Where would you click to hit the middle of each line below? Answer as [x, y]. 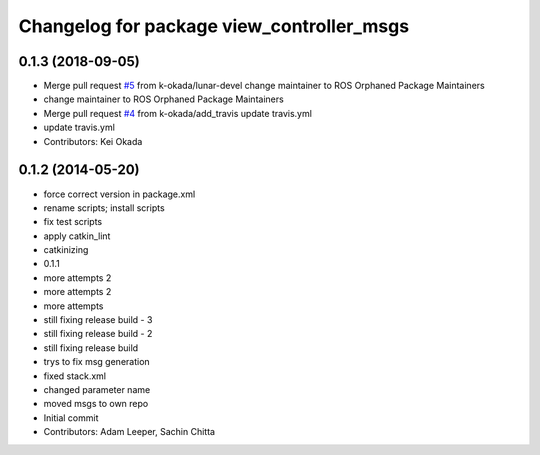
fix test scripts [73, 222]
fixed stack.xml [75, 376]
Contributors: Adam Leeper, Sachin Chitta [129, 432]
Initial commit [71, 417]
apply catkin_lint [77, 236]
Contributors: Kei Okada [93, 141]
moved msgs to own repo [96, 404]
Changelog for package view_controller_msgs [214, 26]
